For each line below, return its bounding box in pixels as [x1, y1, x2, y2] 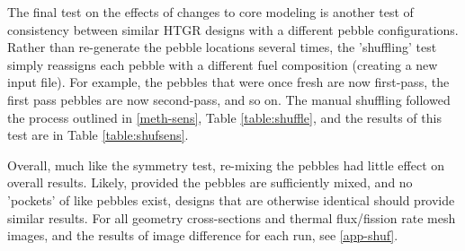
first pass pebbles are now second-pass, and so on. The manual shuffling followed [7, 90, 451, 108]
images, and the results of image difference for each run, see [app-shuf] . [7, 226, 398, 245]
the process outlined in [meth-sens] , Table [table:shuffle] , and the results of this [7, 108, 442, 126]
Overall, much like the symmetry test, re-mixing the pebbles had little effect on [7, 155, 445, 174]
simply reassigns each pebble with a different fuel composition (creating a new [7, 55, 438, 74]
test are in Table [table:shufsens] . [7, 125, 189, 144]
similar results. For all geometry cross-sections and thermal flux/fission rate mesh [7, 208, 456, 227]
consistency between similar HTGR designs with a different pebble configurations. [7, 20, 459, 39]
